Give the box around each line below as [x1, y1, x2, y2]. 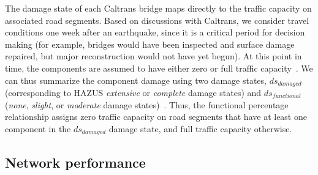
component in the [5, 122, 71, 135]
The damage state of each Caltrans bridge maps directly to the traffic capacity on [5, 2, 312, 14]
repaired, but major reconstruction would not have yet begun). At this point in [5, 50, 302, 62]
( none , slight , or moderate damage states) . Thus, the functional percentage [5, 98, 289, 111]
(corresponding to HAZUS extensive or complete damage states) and [5, 86, 262, 99]
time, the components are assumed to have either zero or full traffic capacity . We [5, 61, 313, 74]
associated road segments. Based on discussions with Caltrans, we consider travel [5, 13, 309, 26]
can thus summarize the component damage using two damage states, [5, 73, 267, 86]
